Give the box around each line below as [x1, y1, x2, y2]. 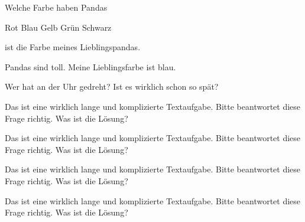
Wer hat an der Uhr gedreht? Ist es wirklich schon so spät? [5, 80, 219, 93]
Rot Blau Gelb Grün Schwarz [5, 21, 112, 33]
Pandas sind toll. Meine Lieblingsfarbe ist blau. [5, 60, 176, 73]
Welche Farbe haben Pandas [5, 1, 108, 13]
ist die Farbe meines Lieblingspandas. [5, 41, 141, 53]
